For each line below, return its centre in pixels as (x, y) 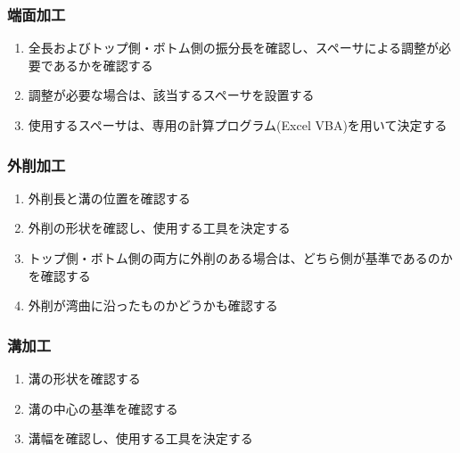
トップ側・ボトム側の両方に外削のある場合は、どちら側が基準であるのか (240, 258)
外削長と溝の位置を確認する (109, 198)
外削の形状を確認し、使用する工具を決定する (159, 228)
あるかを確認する (103, 65)
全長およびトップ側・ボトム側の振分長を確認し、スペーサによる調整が (234, 48)
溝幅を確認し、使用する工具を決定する (140, 438)
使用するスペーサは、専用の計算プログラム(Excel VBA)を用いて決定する (238, 125)
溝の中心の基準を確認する (103, 408)
